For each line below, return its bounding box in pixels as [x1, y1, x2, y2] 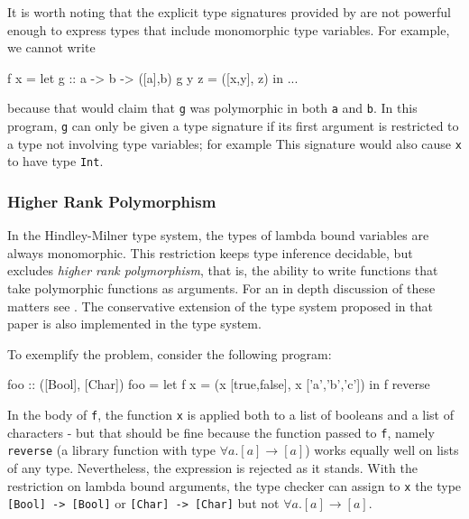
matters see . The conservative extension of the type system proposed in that [7, 296, 433, 315]
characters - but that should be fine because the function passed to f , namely [7, 422, 435, 441]
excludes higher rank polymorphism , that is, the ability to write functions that [7, 261, 438, 280]
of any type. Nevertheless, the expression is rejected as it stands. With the [7, 458, 418, 477]
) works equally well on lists [305, 440, 459, 459]
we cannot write [7, 38, 96, 57]
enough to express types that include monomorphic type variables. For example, [7, 20, 450, 39]
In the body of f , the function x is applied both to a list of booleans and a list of [7, 404, 454, 423]
